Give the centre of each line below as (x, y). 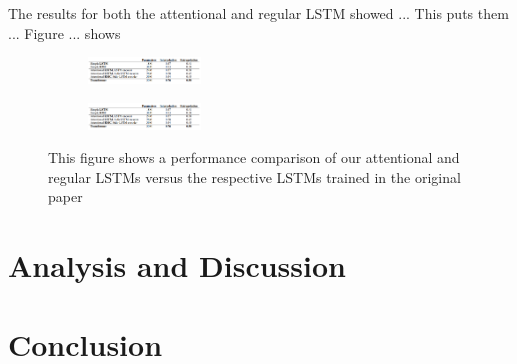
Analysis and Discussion (177, 265)
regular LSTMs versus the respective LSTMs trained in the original (254, 176)
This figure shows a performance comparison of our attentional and (254, 157)
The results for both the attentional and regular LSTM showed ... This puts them (258, 13)
